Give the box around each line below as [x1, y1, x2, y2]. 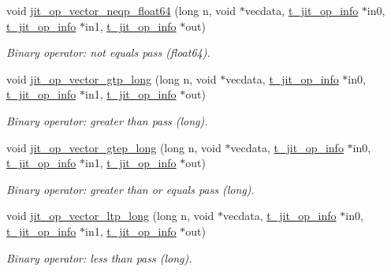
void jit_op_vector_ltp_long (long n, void [6, 207, 214, 224]
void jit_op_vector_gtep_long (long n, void [6, 139, 222, 155]
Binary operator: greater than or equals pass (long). [6, 181, 255, 197]
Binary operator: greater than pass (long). [6, 112, 208, 129]
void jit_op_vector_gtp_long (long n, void [6, 70, 217, 87]
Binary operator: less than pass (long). [6, 249, 192, 266]
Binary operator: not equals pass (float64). [6, 44, 210, 61]
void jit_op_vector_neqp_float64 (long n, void [6, 2, 236, 18]
